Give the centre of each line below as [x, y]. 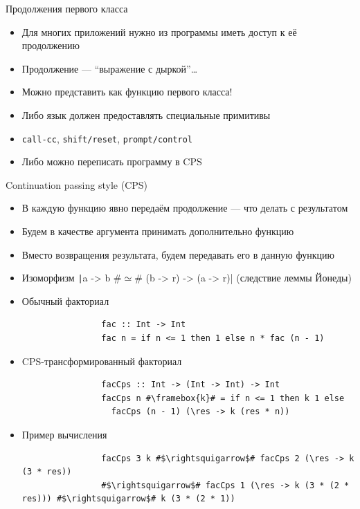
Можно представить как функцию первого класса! [127, 92]
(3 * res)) [47, 472]
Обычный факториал [65, 300]
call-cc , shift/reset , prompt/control [107, 138]
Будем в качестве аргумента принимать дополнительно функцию [158, 231]
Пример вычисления [64, 434]
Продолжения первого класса [67, 8]
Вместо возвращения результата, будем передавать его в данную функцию [178, 254]
